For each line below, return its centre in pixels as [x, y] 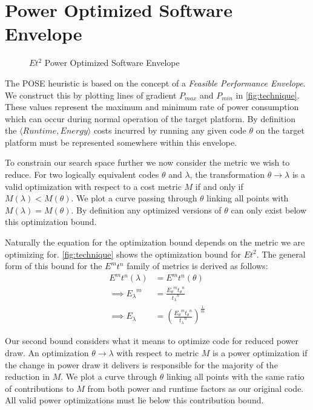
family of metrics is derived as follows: [197, 266]
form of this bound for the [54, 266]
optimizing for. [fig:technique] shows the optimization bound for [123, 254]
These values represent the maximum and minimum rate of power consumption [152, 107]
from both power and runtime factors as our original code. [196, 388]
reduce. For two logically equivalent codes [82, 174]
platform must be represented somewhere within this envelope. [121, 142]
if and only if [219, 186]
